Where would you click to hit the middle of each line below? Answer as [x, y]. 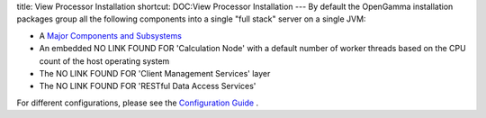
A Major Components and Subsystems [110, 35]
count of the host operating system [104, 61]
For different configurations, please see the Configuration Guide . [138, 103]
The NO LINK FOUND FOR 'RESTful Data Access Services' [148, 86]
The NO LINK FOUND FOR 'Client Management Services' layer [155, 73]
